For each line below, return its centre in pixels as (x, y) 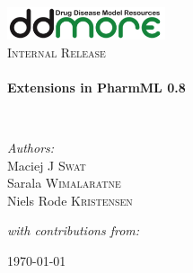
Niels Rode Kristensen (70, 200)
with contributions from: (74, 230)
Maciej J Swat (47, 165)
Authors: (31, 148)
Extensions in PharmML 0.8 (96, 87)
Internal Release (57, 52)
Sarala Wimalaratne (64, 183)
